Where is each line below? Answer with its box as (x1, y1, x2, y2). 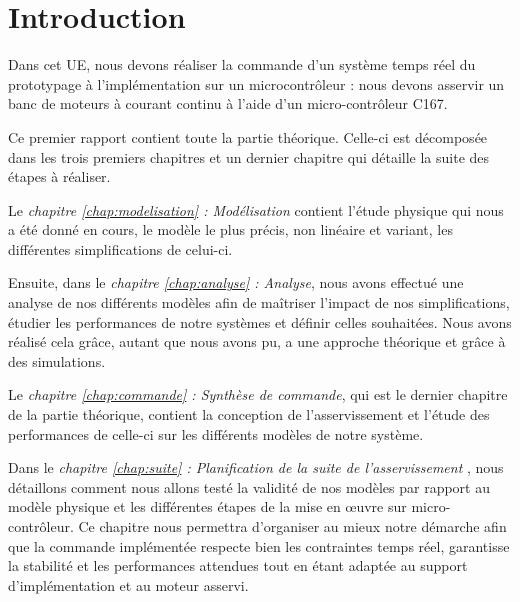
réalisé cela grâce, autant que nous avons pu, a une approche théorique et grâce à (8, 331, 506, 352)
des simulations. (8, 350, 106, 371)
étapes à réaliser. (8, 166, 111, 187)
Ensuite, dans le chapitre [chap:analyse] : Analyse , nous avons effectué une (8, 272, 464, 293)
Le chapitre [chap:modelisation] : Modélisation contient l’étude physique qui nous (8, 199, 504, 220)
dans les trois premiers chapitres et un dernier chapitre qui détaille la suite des (8, 146, 490, 167)
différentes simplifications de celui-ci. (8, 238, 233, 259)
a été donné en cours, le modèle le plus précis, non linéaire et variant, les (8, 219, 453, 240)
